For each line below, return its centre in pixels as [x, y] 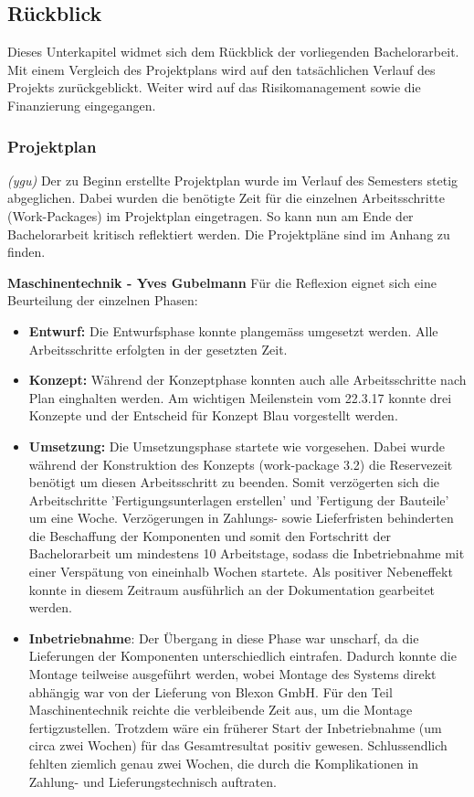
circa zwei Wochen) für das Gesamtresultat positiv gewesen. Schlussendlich [238, 745]
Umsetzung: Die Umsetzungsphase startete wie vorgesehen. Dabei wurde [237, 446]
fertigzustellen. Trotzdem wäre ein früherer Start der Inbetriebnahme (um [235, 727]
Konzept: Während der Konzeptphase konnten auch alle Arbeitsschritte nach [248, 380]
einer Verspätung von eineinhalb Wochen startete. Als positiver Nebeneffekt [241, 572]
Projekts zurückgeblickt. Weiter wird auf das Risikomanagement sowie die [214, 87]
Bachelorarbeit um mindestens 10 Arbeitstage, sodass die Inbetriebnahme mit [247, 553]
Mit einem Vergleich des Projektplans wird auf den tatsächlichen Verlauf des [221, 69]
